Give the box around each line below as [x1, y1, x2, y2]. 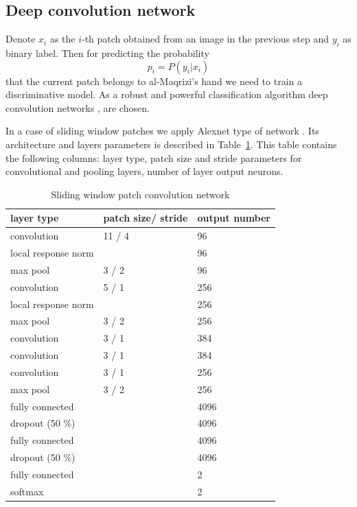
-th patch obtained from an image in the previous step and [82, 32, 329, 46]
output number [197, 211, 271, 225]
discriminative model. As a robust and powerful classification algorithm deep [5, 87, 328, 102]
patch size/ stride [103, 211, 188, 225]
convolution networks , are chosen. [5, 100, 150, 115]
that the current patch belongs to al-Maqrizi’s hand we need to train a [5, 73, 302, 88]
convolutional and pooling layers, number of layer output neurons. [5, 164, 284, 178]
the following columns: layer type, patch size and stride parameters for [5, 150, 302, 165]
